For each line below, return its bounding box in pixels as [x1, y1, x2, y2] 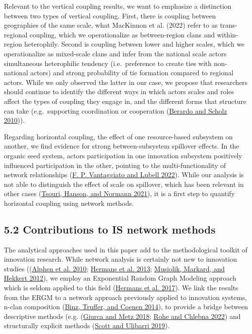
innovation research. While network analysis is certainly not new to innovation [4, 254, 237, 264]
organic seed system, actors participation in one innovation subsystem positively [4, 150, 242, 160]
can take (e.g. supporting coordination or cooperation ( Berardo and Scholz [4, 105, 227, 116]
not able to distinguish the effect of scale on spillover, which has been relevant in [4, 179, 244, 189]
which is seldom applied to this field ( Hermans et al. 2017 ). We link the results [4, 283, 238, 293]
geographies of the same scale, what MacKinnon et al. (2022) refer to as [4, 20, 218, 30]
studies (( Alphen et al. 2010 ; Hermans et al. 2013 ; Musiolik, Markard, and [4, 263, 225, 273]
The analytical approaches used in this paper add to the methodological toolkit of [4, 244, 248, 254]
